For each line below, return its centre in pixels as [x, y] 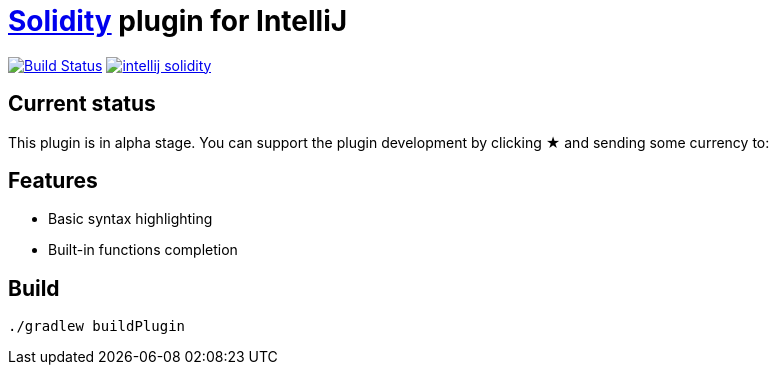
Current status [82, 104]
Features [53, 181]
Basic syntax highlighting [130, 219]
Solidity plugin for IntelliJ [178, 21]
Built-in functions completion [143, 250]
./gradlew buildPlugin [97, 326]
